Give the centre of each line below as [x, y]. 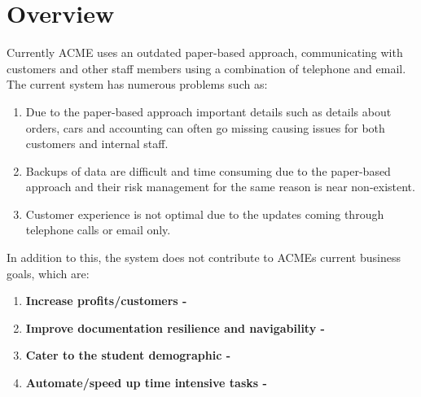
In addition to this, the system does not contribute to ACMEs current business [204, 257]
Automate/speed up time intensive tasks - [146, 383]
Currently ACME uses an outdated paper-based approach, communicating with [205, 52]
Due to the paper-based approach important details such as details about [208, 111]
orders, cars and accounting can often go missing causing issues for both [205, 127]
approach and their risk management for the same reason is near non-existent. [220, 187]
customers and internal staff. [97, 144]
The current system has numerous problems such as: [137, 84]
